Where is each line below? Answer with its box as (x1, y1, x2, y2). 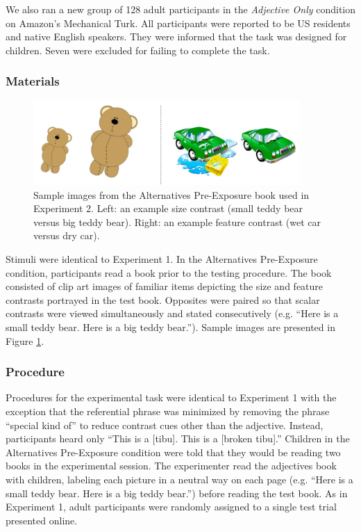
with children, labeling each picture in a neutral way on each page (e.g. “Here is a (6, 472, 353, 486)
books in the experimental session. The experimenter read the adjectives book (6, 458, 337, 473)
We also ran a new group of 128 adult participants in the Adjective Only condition (6, 2, 356, 16)
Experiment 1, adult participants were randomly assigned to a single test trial (6, 499, 337, 514)
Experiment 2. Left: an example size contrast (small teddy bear (33, 201, 303, 216)
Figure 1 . (6, 333, 44, 348)
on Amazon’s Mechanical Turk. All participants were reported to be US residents (6, 15, 351, 30)
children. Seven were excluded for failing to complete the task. (6, 42, 270, 57)
